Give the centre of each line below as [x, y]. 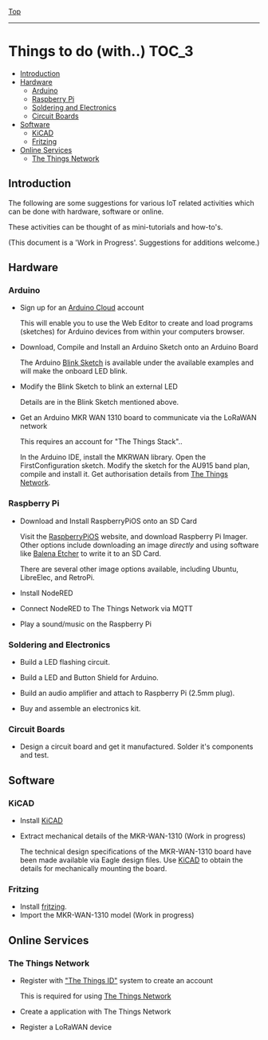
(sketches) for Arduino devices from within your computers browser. [132, 332]
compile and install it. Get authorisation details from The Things [124, 474]
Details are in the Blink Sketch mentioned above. [99, 402]
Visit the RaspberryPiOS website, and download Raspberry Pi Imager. [134, 536]
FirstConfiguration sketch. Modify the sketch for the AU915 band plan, [135, 466]
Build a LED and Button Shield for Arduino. [89, 678]
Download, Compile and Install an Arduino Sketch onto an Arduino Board [139, 347]
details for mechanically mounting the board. [93, 869]
